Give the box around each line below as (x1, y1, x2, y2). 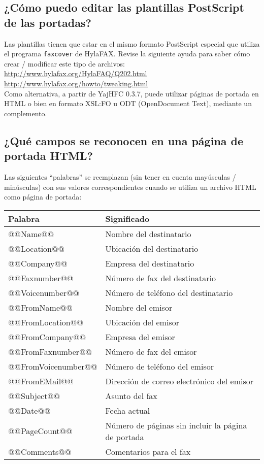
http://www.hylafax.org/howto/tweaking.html (4, 78, 148, 89)
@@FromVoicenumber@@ (8, 360, 97, 372)
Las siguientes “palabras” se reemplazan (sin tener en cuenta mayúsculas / (4, 172, 236, 182)
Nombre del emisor (105, 301, 173, 313)
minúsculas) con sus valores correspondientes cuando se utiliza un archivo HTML (4, 181, 256, 192)
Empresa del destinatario (105, 257, 194, 269)
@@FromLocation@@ (8, 316, 83, 328)
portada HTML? (4, 148, 93, 163)
